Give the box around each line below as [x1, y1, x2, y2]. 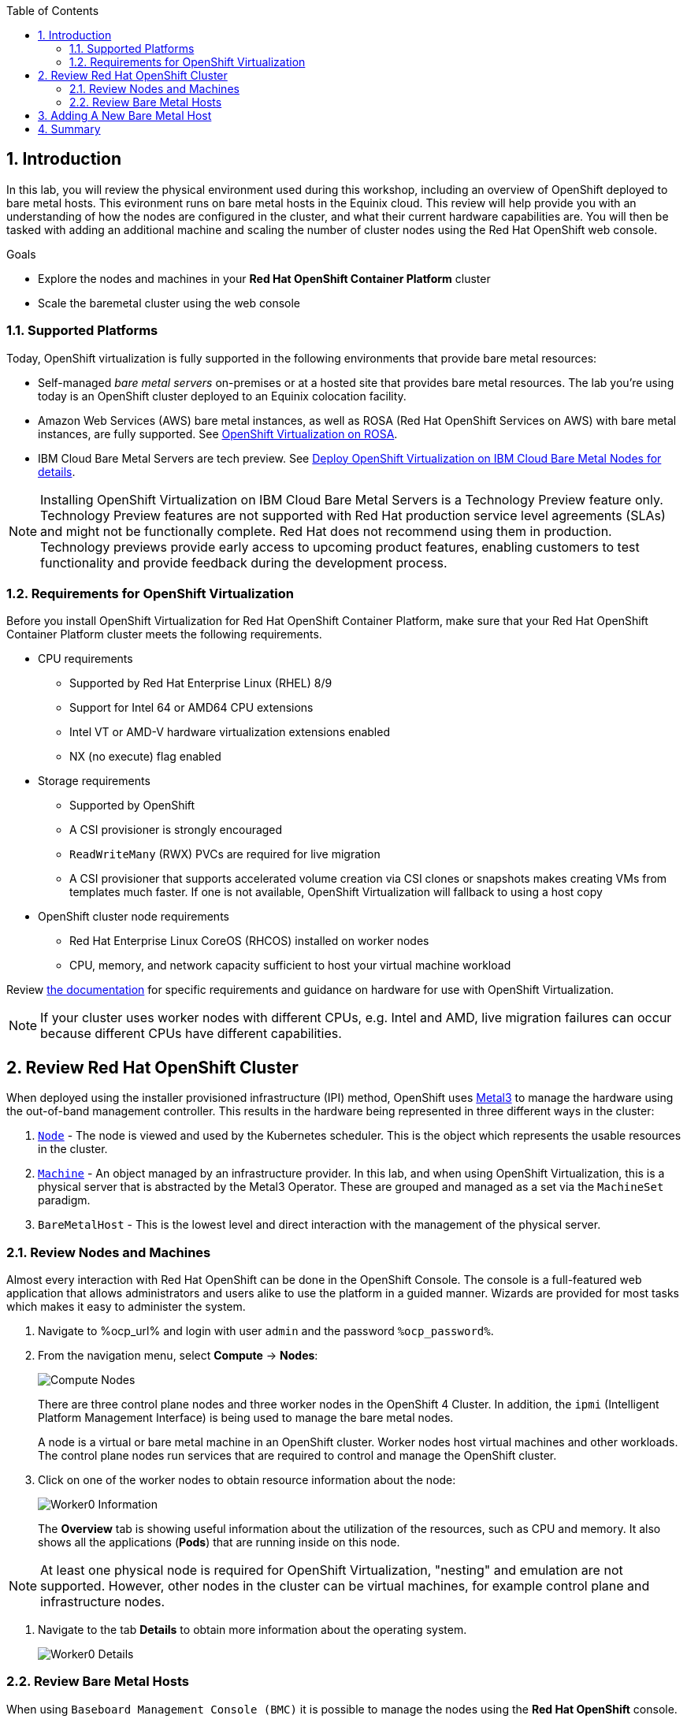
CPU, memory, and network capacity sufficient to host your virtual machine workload [69, 958, 511, 973]
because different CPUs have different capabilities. [40, 1025, 342, 1042]
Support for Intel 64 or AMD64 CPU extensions [69, 701, 314, 715]
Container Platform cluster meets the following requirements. [6, 627, 322, 642]
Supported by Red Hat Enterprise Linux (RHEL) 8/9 [69, 676, 332, 690]
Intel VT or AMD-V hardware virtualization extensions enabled [69, 725, 390, 739]
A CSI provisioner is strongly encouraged [69, 823, 283, 837]
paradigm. [38, 1193, 91, 1207]
